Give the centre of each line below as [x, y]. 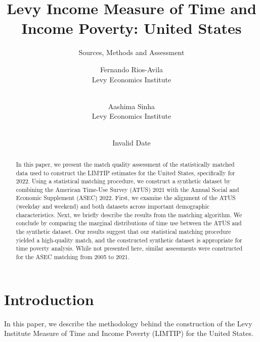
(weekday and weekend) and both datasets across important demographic [113, 206]
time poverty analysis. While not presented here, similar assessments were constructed [129, 248]
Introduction [49, 299]
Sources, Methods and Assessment [132, 52]
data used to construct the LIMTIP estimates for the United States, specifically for [125, 173]
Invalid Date [132, 143]
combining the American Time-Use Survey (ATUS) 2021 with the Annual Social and [127, 189]
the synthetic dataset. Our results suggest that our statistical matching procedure [123, 232]
